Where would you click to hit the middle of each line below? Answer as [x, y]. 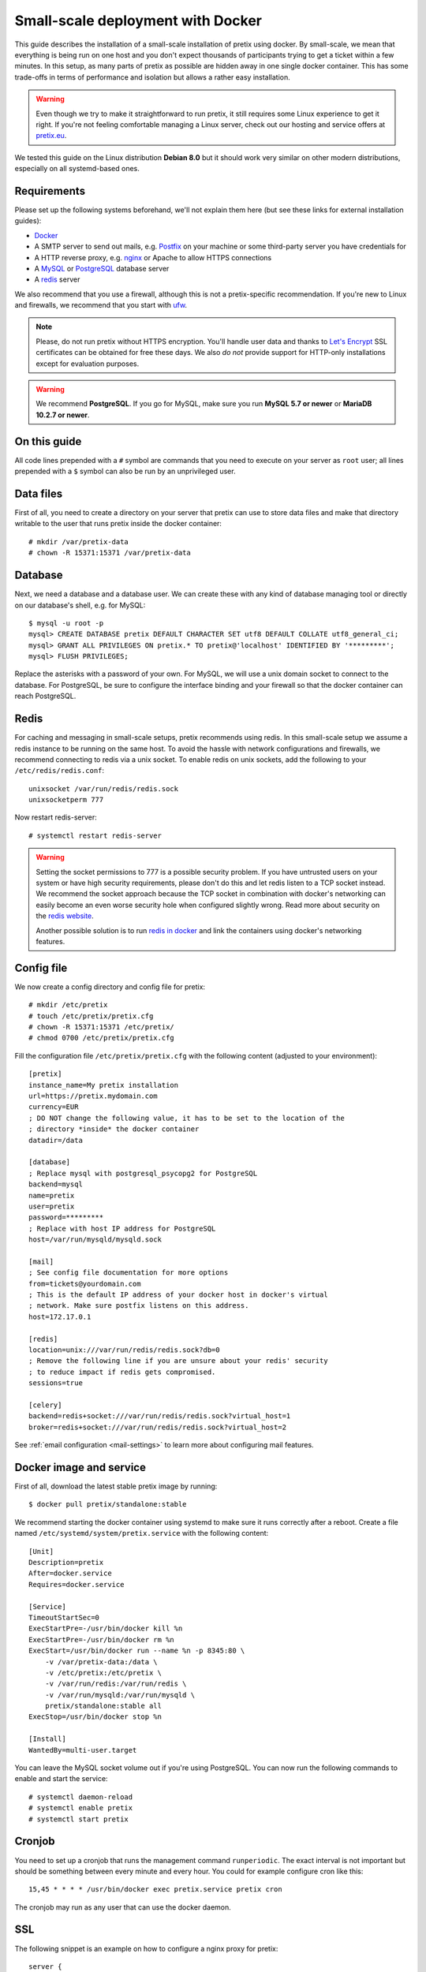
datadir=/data [56, 1140]
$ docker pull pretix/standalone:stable [108, 1504]
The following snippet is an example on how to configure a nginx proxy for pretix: [146, 1948]
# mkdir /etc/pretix [68, 1005]
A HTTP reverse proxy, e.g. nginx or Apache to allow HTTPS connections [153, 257]
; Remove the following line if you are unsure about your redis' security [178, 1361]
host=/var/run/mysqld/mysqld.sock [95, 1240]
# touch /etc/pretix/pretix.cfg [91, 1016]
